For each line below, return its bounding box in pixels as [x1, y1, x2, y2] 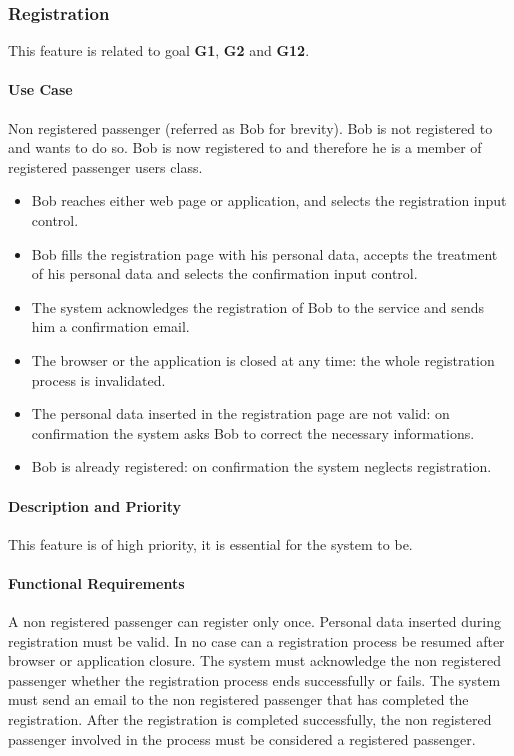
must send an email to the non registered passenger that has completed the [8, 689, 469, 710]
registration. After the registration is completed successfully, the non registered [8, 709, 492, 730]
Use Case [8, 79, 73, 100]
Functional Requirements [8, 572, 185, 593]
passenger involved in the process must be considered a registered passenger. [8, 728, 476, 749]
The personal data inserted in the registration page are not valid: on [31, 403, 450, 424]
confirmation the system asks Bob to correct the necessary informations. [31, 422, 475, 443]
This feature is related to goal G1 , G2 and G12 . [8, 40, 310, 61]
